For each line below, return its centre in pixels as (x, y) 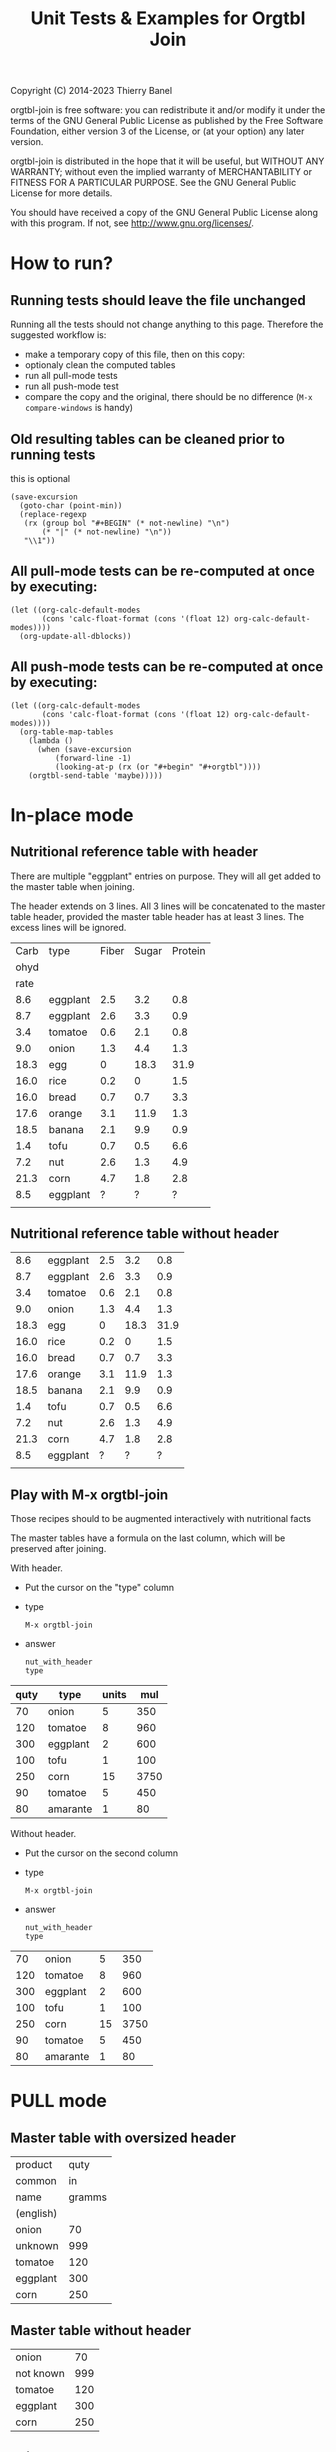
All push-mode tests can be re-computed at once (167, 667)
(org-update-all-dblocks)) (75, 636)
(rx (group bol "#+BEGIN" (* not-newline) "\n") (126, 523)
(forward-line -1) (93, 758)
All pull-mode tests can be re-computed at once (162, 571)
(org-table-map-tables (66, 732)
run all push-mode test (71, 386)
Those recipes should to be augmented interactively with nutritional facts (161, 1519)
